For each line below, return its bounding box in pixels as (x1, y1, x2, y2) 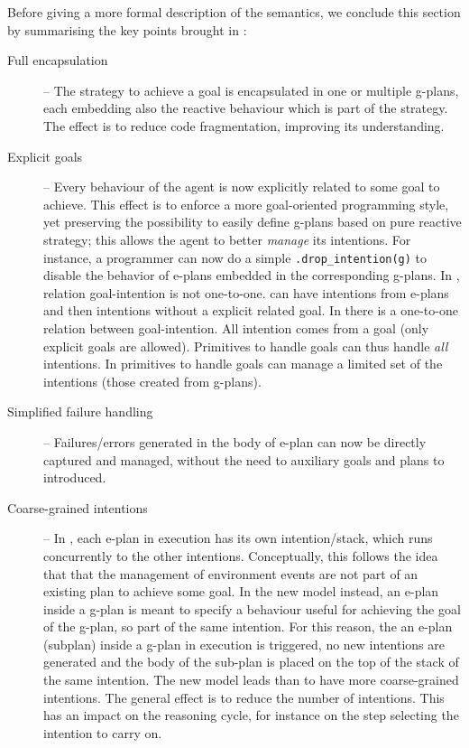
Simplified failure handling (7, 402, 153, 421)
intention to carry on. (43, 723, 162, 742)
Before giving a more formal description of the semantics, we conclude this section (7, 3, 461, 21)
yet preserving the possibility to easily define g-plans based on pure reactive (43, 212, 462, 231)
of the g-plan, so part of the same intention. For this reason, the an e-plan (43, 617, 453, 636)
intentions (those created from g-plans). (43, 371, 262, 390)
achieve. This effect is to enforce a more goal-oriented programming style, (43, 194, 449, 213)
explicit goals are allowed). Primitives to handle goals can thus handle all (43, 336, 448, 355)
